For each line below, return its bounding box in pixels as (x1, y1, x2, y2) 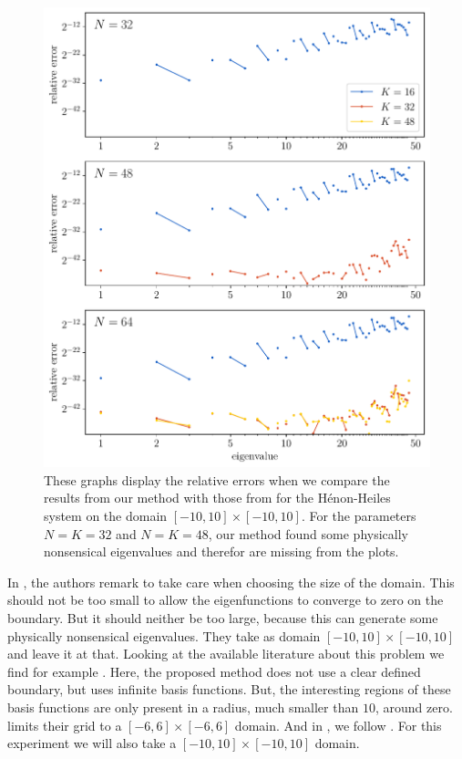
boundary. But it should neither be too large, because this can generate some (7, 608, 438, 628)
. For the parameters (301, 506, 416, 525)
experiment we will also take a (7, 733, 177, 753)
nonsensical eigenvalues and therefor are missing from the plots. (44, 542, 399, 561)
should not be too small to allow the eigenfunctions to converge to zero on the (7, 590, 444, 609)
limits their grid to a (7, 715, 122, 734)
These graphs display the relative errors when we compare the (44, 470, 390, 489)
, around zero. (375, 697, 453, 716)
